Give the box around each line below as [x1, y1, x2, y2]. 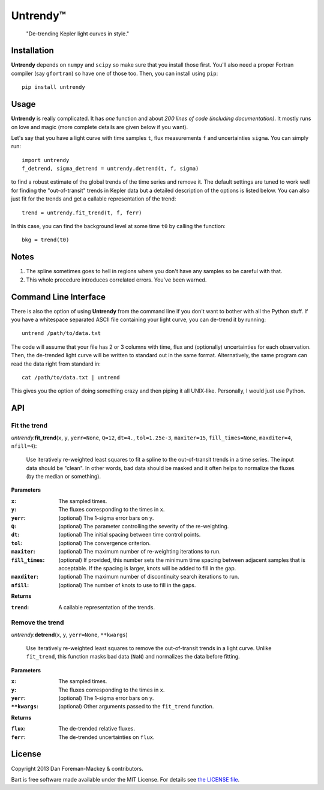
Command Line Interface [11, 292, 106, 302]
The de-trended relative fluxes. [58, 725, 135, 732]
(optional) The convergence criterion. [58, 539, 151, 546]
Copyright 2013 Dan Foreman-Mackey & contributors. [11, 765, 143, 772]
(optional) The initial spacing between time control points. [58, 531, 201, 538]
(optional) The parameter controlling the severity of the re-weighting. [58, 523, 229, 530]
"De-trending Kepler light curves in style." [26, 30, 130, 37]
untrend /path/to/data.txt [22, 330, 101, 337]
